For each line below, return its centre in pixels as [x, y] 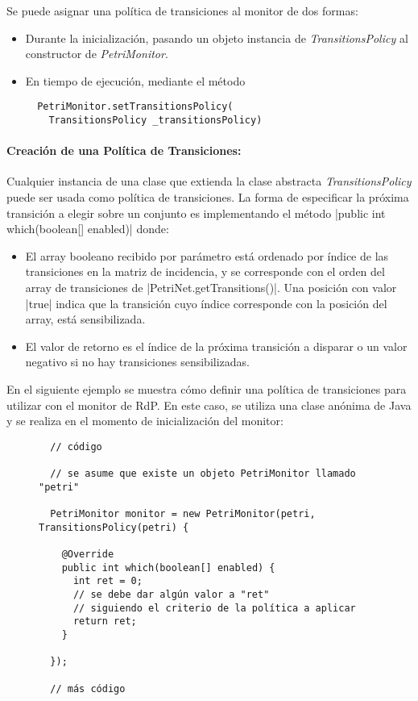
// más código [88, 688]
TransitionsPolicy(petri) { [114, 527]
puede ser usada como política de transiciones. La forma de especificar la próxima [208, 197]
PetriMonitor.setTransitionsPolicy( [135, 107]
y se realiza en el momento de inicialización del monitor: [145, 421]
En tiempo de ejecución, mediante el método [135, 80]
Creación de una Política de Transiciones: [124, 150]
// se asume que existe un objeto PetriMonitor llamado [203, 474]
